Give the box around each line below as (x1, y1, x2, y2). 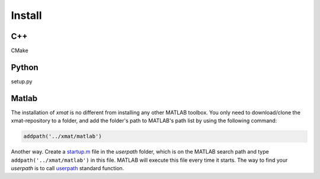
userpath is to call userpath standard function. (11, 165, 124, 172)
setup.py (11, 77, 33, 85)
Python (11, 62, 39, 72)
